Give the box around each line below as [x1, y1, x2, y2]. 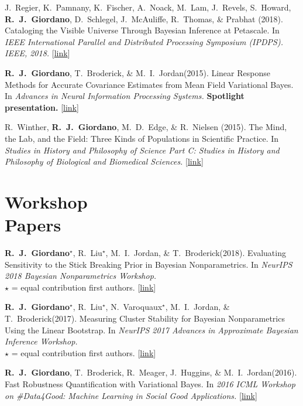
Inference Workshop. [5, 335, 78, 347]
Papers [5, 213, 61, 237]
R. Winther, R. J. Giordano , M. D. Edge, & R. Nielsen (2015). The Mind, [5, 121, 287, 133]
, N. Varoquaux [105, 301, 163, 313]
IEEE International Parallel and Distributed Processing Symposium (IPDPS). [5, 35, 283, 47]
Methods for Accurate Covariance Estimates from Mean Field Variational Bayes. [5, 78, 294, 90]
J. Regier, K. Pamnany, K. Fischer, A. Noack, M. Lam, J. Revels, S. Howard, [5, 1, 291, 13]
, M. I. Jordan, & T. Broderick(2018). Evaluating [105, 247, 286, 259]
